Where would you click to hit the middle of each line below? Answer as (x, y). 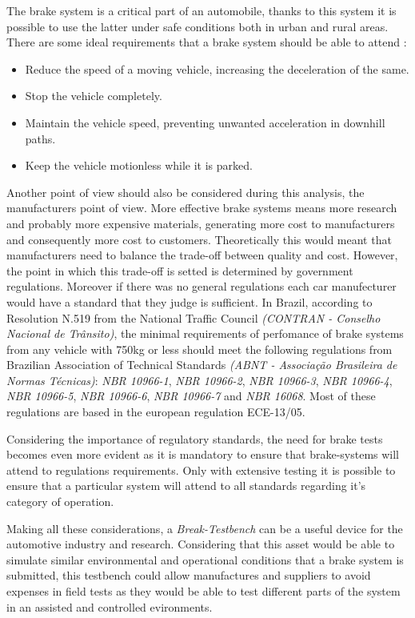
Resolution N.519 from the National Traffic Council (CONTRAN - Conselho (194, 317)
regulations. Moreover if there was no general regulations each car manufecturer (202, 286)
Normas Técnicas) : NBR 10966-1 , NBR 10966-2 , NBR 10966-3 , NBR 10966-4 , (200, 380)
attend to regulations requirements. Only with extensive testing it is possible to (201, 470)
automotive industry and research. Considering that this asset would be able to (201, 544)
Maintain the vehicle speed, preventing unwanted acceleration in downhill (205, 122)
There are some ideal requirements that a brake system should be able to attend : (207, 42)
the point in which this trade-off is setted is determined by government (180, 270)
